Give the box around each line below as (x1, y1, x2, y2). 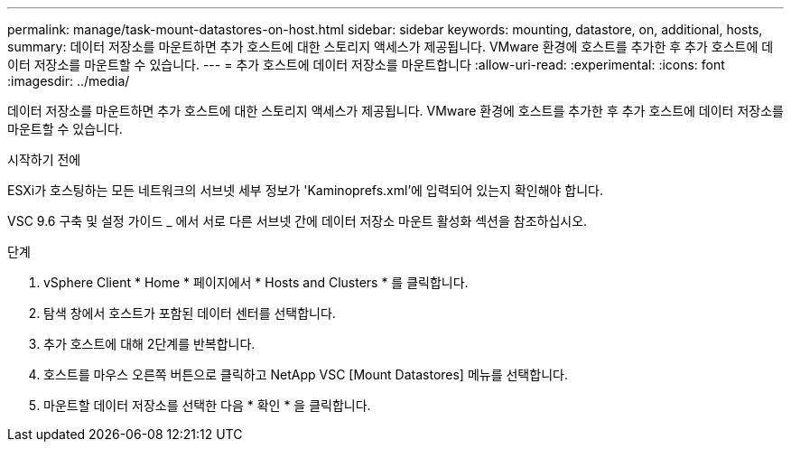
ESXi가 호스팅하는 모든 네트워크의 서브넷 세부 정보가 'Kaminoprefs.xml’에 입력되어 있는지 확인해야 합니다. (7, 182, 604, 198)
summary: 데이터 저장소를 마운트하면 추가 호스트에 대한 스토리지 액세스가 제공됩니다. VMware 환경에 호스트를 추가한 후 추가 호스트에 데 (7, 39, 774, 54)
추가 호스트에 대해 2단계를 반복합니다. (43, 336, 256, 351)
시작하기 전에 (7, 152, 81, 167)
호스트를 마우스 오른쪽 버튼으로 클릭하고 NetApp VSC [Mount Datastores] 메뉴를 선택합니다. (43, 367, 568, 382)
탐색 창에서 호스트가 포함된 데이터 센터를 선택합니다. (43, 305, 336, 321)
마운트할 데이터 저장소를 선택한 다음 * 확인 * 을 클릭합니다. (43, 398, 371, 413)
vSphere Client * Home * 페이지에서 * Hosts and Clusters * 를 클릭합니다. (43, 275, 469, 290)
